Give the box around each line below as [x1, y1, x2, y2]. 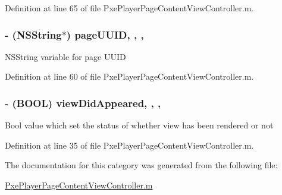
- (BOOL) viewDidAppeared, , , [5, 95, 161, 110]
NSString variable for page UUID [5, 50, 126, 62]
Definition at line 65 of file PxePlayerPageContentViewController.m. [5, 2, 254, 14]
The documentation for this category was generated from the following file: [5, 159, 278, 171]
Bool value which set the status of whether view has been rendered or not [5, 119, 274, 131]
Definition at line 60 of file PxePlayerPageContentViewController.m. [5, 70, 254, 83]
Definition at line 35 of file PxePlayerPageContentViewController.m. [5, 139, 254, 151]
